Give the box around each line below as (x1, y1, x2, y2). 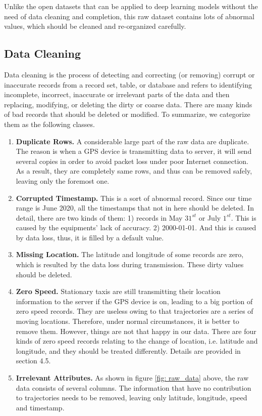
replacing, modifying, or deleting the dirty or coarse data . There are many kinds (4, 99, 252, 109)
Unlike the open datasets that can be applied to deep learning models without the (4, 1, 258, 11)
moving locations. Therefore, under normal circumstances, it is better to (16, 316, 239, 326)
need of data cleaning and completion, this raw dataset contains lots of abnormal (4, 11, 254, 21)
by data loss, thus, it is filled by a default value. (16, 232, 164, 242)
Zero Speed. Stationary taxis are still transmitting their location (16, 286, 221, 297)
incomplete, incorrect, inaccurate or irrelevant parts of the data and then (4, 89, 230, 100)
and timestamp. (16, 402, 65, 412)
